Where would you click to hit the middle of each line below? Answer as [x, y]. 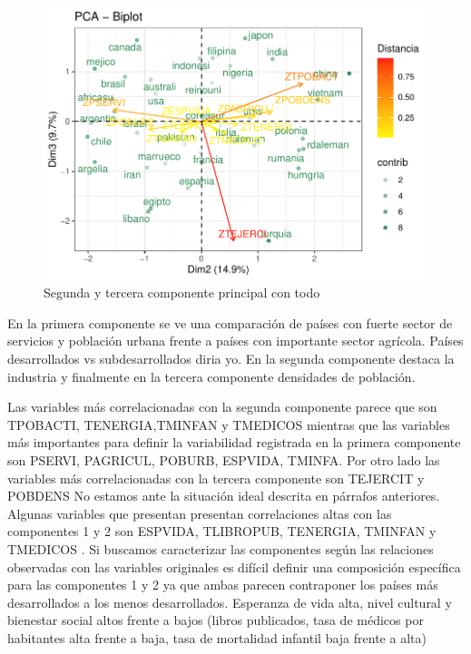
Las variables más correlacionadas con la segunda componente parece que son [222, 407]
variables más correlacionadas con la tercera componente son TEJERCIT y [216, 478]
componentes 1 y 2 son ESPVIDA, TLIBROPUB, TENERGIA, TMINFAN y [222, 531]
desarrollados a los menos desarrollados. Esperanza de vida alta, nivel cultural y [230, 602]
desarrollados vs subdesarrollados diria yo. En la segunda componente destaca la [231, 358]
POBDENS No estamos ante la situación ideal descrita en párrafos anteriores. [224, 496]
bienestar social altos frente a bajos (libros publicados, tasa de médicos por [216, 620]
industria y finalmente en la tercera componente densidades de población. [211, 376]
